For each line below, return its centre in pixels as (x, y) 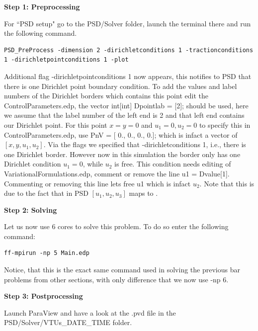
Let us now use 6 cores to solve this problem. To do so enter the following (116, 226)
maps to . (143, 193)
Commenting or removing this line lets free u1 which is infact (97, 183)
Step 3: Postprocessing (43, 296)
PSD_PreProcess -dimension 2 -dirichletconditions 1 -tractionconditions (129, 50)
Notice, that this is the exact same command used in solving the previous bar (122, 270)
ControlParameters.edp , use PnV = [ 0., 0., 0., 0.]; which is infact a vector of (121, 134)
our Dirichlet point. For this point (56, 124)
